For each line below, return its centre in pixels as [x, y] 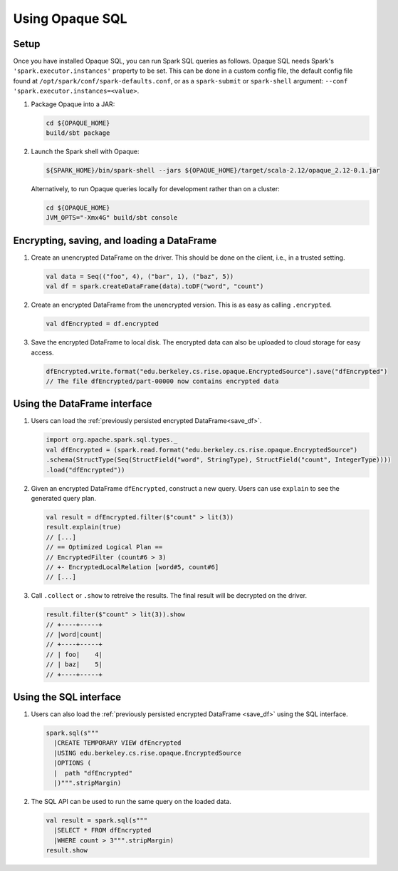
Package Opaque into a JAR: [73, 104]
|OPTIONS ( [73, 763]
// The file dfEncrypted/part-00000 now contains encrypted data [162, 381]
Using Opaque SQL [70, 19]
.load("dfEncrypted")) [85, 470]
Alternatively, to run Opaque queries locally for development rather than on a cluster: [156, 188]
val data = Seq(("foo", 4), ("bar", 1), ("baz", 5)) [140, 276]
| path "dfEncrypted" [93, 773]
